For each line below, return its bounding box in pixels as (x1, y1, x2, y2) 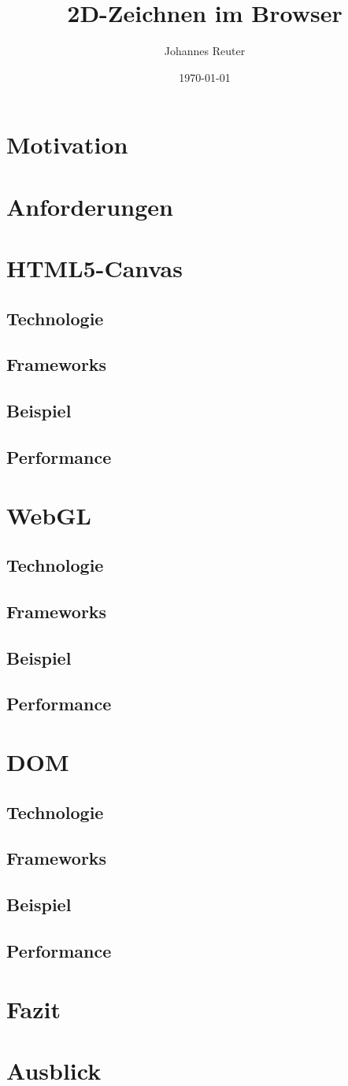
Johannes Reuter (164, 43, 246, 59)
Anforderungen (6, 190, 173, 222)
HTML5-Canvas (6, 252, 183, 284)
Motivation (6, 128, 128, 161)
